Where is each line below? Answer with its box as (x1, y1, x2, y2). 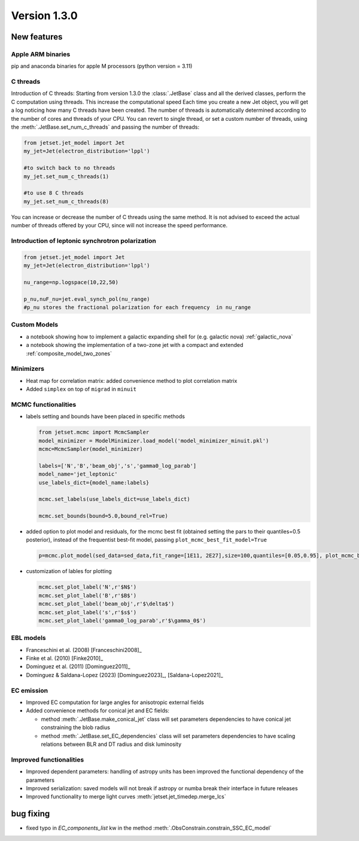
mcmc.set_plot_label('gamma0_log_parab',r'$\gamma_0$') (38, 617, 206, 624)
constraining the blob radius (41, 724, 111, 731)
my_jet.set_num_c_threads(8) (23, 198, 109, 205)
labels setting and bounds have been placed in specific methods (26, 413, 185, 420)
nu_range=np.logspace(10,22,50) (23, 279, 119, 285)
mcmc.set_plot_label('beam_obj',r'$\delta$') (38, 601, 175, 607)
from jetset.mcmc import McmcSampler (38, 429, 150, 436)
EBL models (11, 634, 46, 642)
